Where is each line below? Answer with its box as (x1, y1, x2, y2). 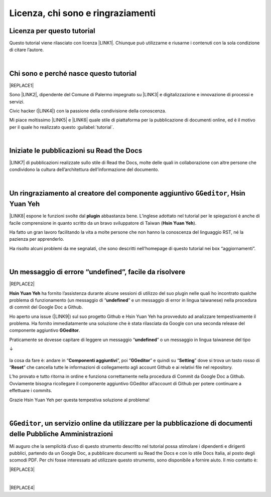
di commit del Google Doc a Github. (9, 304, 83, 310)
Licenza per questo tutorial (9, 27, 95, 35)
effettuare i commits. (9, 388, 52, 394)
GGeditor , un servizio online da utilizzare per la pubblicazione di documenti (9, 419, 253, 427)
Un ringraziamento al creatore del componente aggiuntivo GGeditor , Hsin (9, 189, 245, 198)
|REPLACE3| (9, 466, 35, 472)
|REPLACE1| (9, 82, 34, 88)
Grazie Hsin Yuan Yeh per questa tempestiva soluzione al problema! (9, 397, 150, 403)
